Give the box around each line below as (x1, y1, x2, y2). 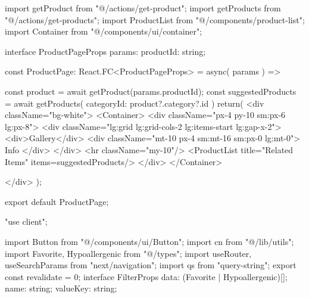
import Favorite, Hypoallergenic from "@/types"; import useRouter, (5, 247, 252, 259)
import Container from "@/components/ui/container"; (5, 25, 202, 38)
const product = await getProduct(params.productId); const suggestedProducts (5, 85, 296, 97)
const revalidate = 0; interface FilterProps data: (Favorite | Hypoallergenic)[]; (5, 270, 288, 283)
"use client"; (5, 215, 48, 228)
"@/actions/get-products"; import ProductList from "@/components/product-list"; (5, 13, 305, 26)
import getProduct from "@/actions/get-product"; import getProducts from (5, 2, 281, 14)
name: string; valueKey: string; (5, 282, 117, 294)
